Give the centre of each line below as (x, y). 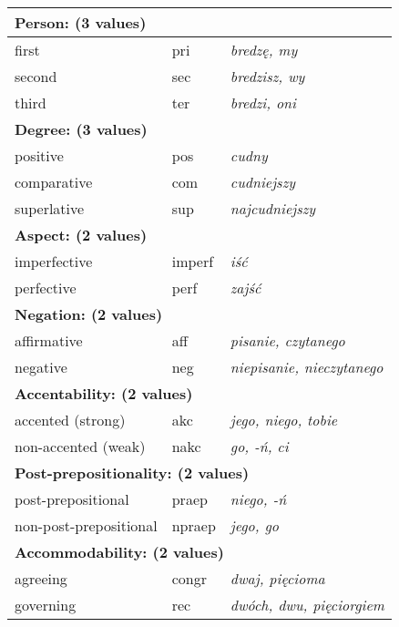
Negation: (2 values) (89, 314)
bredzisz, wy (267, 76)
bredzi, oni (263, 103)
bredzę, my (264, 50)
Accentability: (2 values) (104, 393)
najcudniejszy (273, 208)
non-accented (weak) (80, 446)
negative (41, 367)
